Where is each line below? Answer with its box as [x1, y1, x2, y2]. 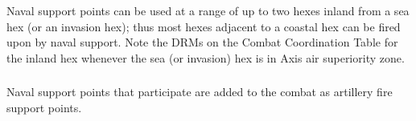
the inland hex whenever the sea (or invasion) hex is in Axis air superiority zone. [6, 49, 405, 66]
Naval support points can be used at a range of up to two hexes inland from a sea [6, 2, 410, 18]
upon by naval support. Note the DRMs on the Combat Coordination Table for [6, 34, 398, 50]
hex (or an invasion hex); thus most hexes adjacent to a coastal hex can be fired [6, 18, 401, 34]
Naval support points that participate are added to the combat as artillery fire [6, 83, 393, 100]
